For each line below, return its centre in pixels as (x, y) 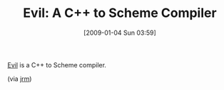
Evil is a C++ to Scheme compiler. (57, 64)
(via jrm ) (20, 79)
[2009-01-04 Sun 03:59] (120, 33)
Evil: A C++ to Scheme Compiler (120, 13)
